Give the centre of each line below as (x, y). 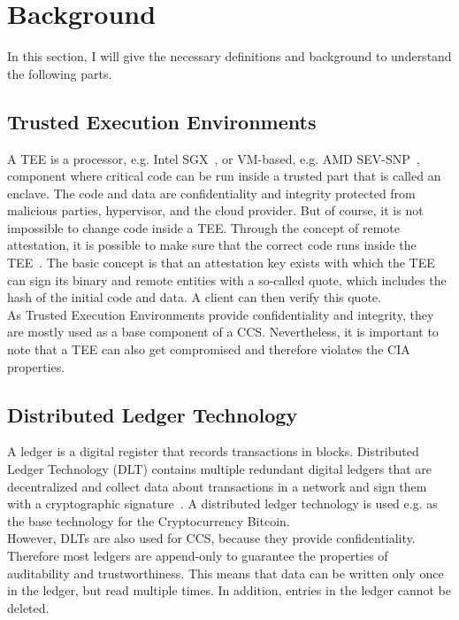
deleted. (28, 607)
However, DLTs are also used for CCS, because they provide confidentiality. (211, 538)
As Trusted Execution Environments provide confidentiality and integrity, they (221, 314)
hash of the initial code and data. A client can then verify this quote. (194, 297)
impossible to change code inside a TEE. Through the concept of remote (204, 227)
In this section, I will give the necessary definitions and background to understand (229, 56)
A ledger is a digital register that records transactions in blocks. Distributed (213, 451)
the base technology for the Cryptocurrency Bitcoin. (149, 520)
